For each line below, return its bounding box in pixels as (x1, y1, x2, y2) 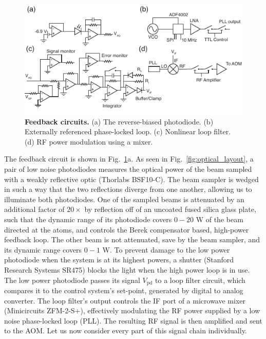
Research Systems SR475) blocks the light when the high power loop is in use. (4, 264, 250, 275)
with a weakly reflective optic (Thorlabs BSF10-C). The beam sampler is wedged (4, 173, 259, 184)
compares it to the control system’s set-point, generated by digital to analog (4, 285, 243, 296)
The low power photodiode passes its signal (4, 274, 140, 285)
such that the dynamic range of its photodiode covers (4, 214, 172, 225)
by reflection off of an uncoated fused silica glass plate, (84, 204, 256, 215)
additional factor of (4, 204, 65, 215)
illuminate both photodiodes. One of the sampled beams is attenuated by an (4, 193, 244, 204)
